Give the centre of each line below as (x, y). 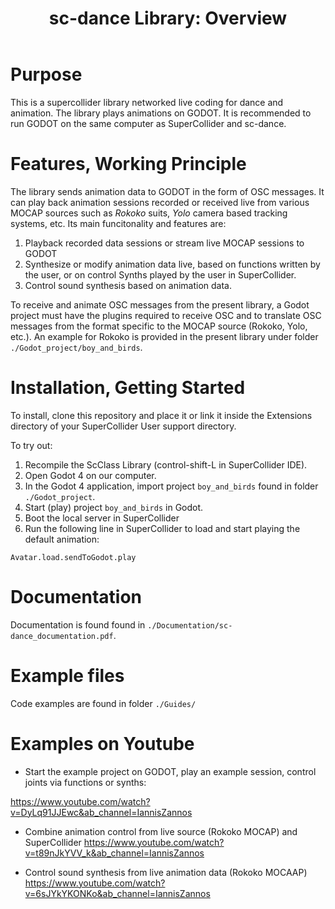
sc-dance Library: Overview (168, 18)
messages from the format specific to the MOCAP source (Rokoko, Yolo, (159, 326)
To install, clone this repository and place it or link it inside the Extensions (161, 415)
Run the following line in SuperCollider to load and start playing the (162, 528)
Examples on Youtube (102, 743)
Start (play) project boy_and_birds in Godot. (114, 507)
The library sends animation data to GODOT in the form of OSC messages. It (167, 191)
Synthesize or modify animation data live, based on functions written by (172, 264)
